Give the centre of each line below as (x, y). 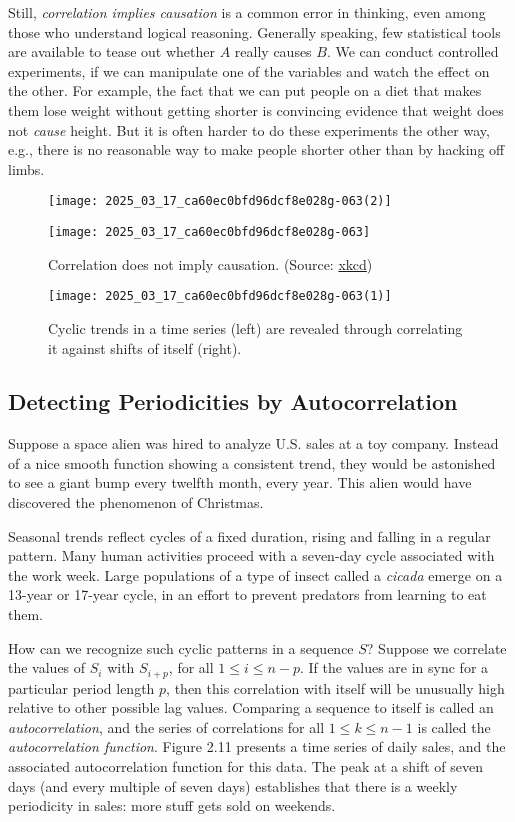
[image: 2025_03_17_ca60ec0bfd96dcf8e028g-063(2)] (220, 201)
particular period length (81, 687)
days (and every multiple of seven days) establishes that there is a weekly (233, 785)
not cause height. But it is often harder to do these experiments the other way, (249, 129)
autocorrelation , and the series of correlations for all (166, 726)
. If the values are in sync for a (394, 667)
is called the (454, 726)
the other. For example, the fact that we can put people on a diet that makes (245, 90)
